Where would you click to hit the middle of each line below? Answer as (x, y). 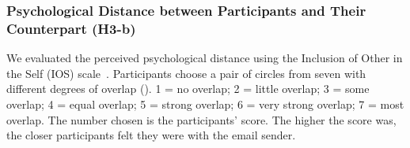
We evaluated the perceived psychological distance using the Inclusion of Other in (205, 58)
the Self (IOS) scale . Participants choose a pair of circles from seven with (186, 73)
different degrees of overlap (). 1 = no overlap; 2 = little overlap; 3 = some (188, 89)
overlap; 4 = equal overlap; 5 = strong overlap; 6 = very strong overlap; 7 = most (205, 104)
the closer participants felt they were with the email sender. (151, 135)
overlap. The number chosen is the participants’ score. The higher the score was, (201, 119)
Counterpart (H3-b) (71, 28)
